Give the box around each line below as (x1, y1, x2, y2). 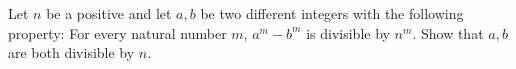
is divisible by (306, 22, 390, 43)
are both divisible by (8, 42, 135, 63)
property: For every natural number (8, 22, 227, 43)
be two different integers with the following (200, 3, 464, 23)
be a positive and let (46, 3, 172, 23)
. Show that (412, 22, 484, 43)
